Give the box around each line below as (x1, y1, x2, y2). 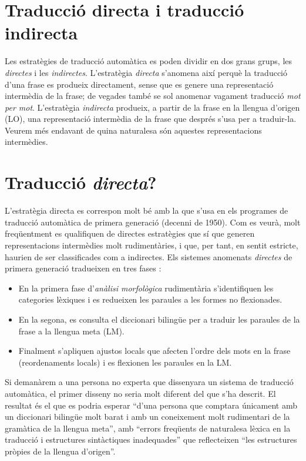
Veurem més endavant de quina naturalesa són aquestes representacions (5, 124, 262, 136)
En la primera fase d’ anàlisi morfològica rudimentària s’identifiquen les (18, 281, 274, 294)
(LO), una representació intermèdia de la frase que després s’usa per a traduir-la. (5, 112, 297, 125)
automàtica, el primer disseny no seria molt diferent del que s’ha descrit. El (5, 387, 276, 399)
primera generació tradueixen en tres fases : (5, 262, 162, 274)
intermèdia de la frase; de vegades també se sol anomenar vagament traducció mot (5, 89, 301, 102)
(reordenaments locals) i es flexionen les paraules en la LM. (18, 356, 232, 368)
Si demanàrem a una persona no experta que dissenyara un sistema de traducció (5, 376, 294, 388)
